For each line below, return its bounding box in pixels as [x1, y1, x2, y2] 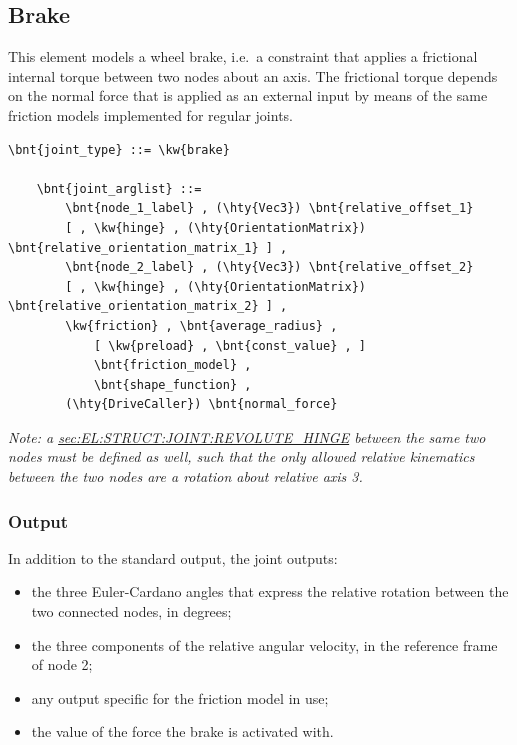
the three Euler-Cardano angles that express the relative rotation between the [31, 581, 509, 602]
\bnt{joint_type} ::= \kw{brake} [8, 142, 230, 157]
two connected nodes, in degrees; [31, 601, 232, 622]
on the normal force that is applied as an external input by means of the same [8, 85, 488, 106]
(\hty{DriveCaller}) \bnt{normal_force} [65, 397, 338, 412]
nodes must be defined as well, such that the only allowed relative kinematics [8, 446, 475, 467]
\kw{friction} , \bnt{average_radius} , [65, 318, 338, 333]
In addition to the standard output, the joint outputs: [8, 547, 338, 568]
